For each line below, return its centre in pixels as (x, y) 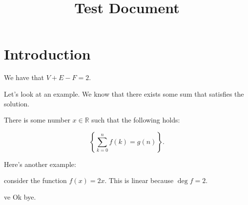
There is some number (37, 120)
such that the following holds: (136, 120)
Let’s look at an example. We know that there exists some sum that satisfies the (124, 93)
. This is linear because (139, 180)
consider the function (35, 180)
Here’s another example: (40, 164)
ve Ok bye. (20, 196)
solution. (17, 103)
